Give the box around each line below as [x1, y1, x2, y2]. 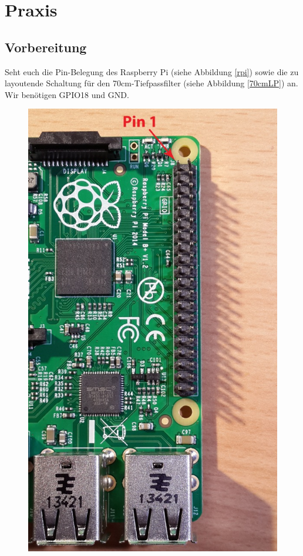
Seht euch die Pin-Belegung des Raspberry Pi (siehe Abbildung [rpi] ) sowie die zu [5, 65, 299, 77]
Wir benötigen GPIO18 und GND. [5, 88, 129, 100]
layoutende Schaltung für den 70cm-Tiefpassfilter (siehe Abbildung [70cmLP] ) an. [5, 77, 298, 89]
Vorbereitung [5, 38, 87, 56]
